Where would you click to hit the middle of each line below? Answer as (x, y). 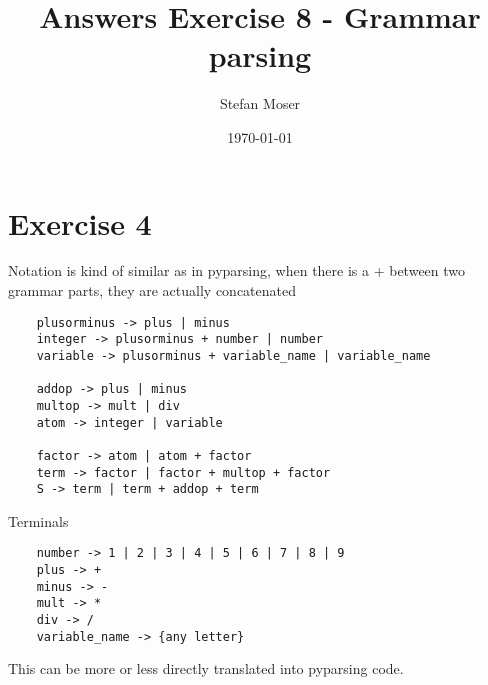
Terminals (38, 520)
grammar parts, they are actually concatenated (152, 290)
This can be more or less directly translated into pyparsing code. (206, 668)
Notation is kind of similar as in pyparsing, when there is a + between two (237, 270)
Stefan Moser (260, 103)
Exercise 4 (80, 222)
